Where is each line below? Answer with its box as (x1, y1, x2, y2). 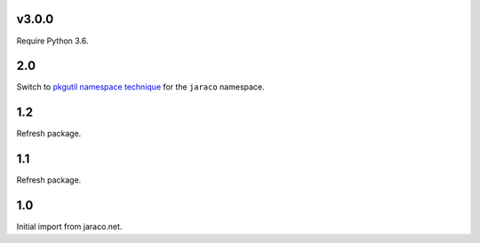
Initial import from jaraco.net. (16, 222, 123, 232)
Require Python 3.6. (16, 35, 89, 46)
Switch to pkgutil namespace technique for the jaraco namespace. (16, 82, 266, 92)
